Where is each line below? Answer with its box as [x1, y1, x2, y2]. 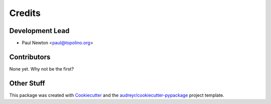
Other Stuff [9, 79, 45, 87]
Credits [9, 7, 41, 18]
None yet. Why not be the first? [9, 65, 74, 72]
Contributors [9, 52, 51, 61]
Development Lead [9, 26, 70, 35]
